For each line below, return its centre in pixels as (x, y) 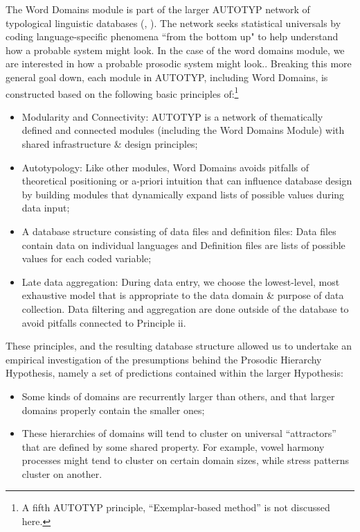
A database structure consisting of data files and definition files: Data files (179, 231)
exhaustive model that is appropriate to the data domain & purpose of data (183, 295)
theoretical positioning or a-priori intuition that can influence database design (187, 181)
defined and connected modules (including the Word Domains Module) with (183, 130)
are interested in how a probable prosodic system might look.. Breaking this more (179, 63)
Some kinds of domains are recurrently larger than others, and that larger (178, 396)
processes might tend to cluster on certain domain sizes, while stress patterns (186, 460)
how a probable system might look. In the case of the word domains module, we (175, 50)
